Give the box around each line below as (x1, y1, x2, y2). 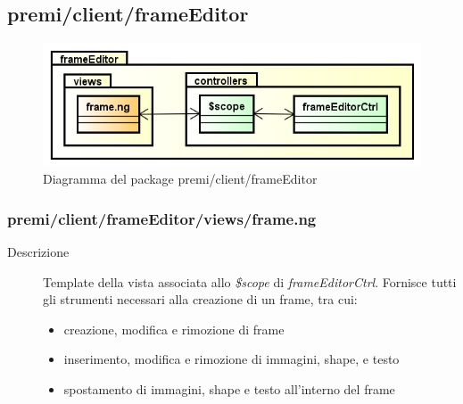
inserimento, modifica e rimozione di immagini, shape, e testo (63, 350, 400, 368)
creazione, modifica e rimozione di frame (63, 319, 285, 338)
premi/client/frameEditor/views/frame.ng (7, 207, 317, 229)
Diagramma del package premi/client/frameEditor (43, 169, 318, 188)
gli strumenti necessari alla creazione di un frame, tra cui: (43, 290, 358, 309)
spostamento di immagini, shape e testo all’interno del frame (63, 379, 395, 398)
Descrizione (7, 243, 70, 261)
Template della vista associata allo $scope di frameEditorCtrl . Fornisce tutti (43, 272, 457, 291)
